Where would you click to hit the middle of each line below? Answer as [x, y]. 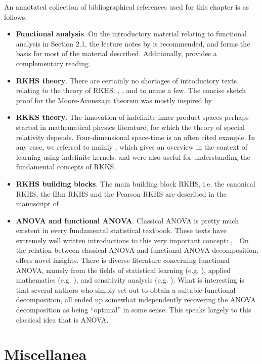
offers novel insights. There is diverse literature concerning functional [123, 260]
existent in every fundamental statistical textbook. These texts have [121, 230]
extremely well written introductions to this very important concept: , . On [132, 240]
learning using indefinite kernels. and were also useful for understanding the [133, 156]
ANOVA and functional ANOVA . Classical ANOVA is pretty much [127, 220]
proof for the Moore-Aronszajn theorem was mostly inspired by [114, 100]
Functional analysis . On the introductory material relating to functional [131, 34]
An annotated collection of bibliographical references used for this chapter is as [126, 7]
